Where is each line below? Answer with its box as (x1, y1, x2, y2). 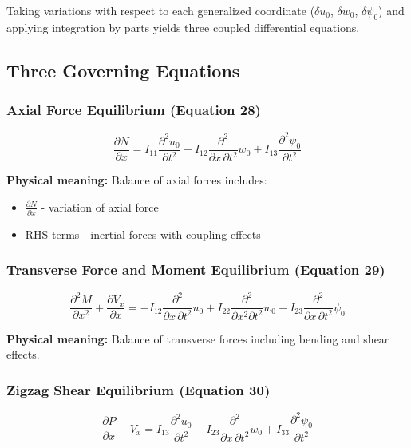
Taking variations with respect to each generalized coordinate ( (6, 2, 315, 18)
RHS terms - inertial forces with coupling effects (25, 225, 261, 242)
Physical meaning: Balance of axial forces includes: (6, 172, 267, 188)
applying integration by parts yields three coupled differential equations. (6, 18, 360, 35)
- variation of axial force (41, 198, 159, 215)
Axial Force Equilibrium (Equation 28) (6, 100, 261, 120)
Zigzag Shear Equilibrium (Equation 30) (6, 379, 271, 399)
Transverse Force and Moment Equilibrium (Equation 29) (6, 260, 385, 280)
